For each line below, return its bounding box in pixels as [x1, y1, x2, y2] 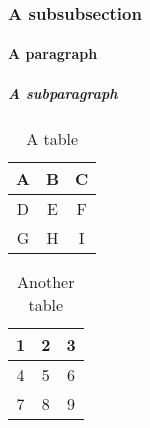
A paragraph [8, 43, 98, 64]
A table [26, 126, 79, 150]
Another [17, 269, 75, 293]
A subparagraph [8, 82, 118, 103]
